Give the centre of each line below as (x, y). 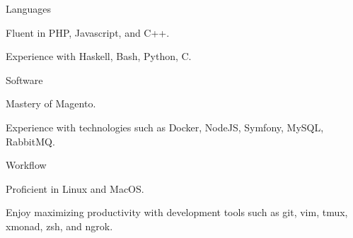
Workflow (26, 165)
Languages (29, 8)
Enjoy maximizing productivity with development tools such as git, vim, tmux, (177, 212)
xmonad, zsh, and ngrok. (59, 226)
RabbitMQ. (30, 141)
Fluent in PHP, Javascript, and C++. (88, 32)
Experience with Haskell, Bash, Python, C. (99, 56)
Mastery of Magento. (51, 103)
